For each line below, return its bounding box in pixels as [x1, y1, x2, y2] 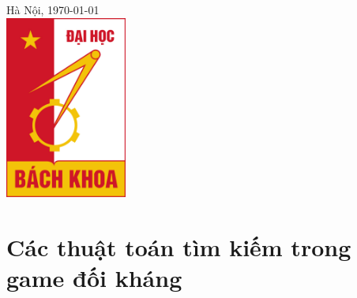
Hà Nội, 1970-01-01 [6, 2, 100, 17]
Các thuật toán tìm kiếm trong [6, 231, 351, 263]
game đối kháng [6, 262, 182, 294]
